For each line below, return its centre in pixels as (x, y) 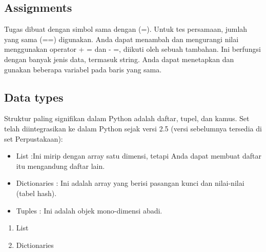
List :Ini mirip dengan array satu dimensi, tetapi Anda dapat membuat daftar (139, 156)
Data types (34, 97)
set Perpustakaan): (34, 138)
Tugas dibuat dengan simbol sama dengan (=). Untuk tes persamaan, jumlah (126, 29)
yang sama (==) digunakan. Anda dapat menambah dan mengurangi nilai (121, 39)
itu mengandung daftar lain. (60, 166)
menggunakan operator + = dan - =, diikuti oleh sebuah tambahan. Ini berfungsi (132, 49)
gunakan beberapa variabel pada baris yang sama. (83, 69)
